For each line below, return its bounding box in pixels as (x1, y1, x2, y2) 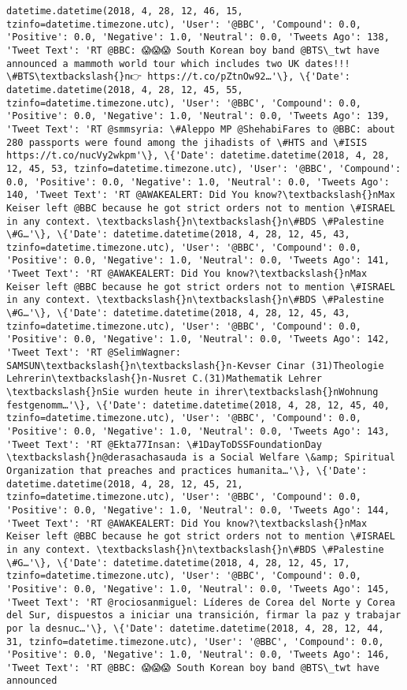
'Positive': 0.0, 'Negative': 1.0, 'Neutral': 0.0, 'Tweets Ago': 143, (6, 426, 390, 437)
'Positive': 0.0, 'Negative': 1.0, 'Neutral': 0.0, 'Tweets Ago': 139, (6, 110, 390, 122)
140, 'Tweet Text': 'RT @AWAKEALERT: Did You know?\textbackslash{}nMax (6, 189, 395, 201)
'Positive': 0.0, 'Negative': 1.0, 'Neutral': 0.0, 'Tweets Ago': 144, (6, 504, 390, 516)
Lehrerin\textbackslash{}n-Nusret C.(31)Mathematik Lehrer (6, 373, 322, 385)
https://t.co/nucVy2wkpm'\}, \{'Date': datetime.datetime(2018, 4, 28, (6, 150, 390, 162)
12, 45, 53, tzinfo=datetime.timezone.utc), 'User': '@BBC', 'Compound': (6, 162, 401, 174)
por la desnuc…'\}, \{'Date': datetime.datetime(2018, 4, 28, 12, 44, (6, 622, 384, 634)
